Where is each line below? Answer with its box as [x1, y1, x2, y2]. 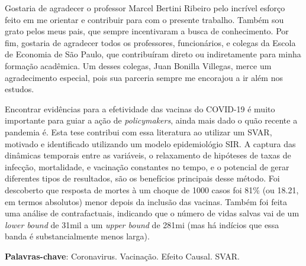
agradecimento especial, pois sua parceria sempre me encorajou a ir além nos [5, 71, 283, 83]
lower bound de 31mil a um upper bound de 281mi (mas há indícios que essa [5, 218, 279, 231]
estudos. [5, 83, 34, 95]
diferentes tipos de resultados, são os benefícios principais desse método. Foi [5, 172, 280, 184]
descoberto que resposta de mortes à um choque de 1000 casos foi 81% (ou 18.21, [5, 183, 299, 196]
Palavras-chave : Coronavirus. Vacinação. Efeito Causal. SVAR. [5, 249, 240, 262]
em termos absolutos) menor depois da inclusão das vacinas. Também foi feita [5, 195, 287, 207]
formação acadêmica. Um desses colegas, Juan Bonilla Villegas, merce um [5, 59, 272, 72]
